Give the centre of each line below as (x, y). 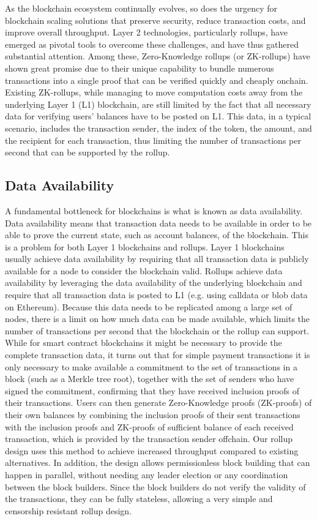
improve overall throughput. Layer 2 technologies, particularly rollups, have (146, 32)
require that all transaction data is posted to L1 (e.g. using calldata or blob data (156, 295)
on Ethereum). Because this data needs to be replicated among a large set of (149, 306)
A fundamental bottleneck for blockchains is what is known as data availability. (154, 210)
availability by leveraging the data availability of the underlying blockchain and (154, 283)
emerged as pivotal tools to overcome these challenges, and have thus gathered (152, 44)
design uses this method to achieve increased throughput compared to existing (152, 450)
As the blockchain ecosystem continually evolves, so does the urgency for (141, 8)
